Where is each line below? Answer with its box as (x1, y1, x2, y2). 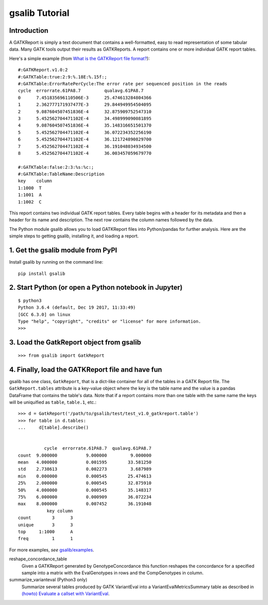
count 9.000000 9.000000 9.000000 (18, 452, 151, 458)
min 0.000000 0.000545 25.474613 (18, 473, 151, 479)
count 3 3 (18, 515, 73, 521)
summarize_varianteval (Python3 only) (9, 577, 88, 583)
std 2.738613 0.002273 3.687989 (18, 467, 151, 472)
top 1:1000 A (18, 529, 73, 535)
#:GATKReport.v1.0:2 (18, 67, 68, 73)
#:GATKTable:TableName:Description (18, 171, 105, 177)
